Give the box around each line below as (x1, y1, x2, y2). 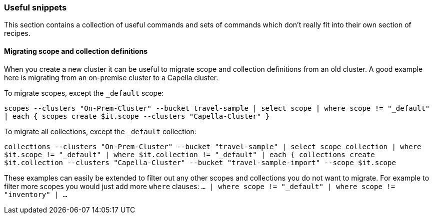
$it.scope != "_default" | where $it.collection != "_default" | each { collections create (4, 150, 375, 159)
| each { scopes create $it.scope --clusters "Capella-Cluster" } (4, 112, 270, 120)
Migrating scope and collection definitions (4, 46, 147, 55)
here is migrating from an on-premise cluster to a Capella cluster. (4, 73, 218, 82)
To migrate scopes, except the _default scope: (4, 88, 164, 97)
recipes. (4, 29, 30, 38)
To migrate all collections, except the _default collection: (4, 127, 196, 136)
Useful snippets (4, 2, 67, 12)
